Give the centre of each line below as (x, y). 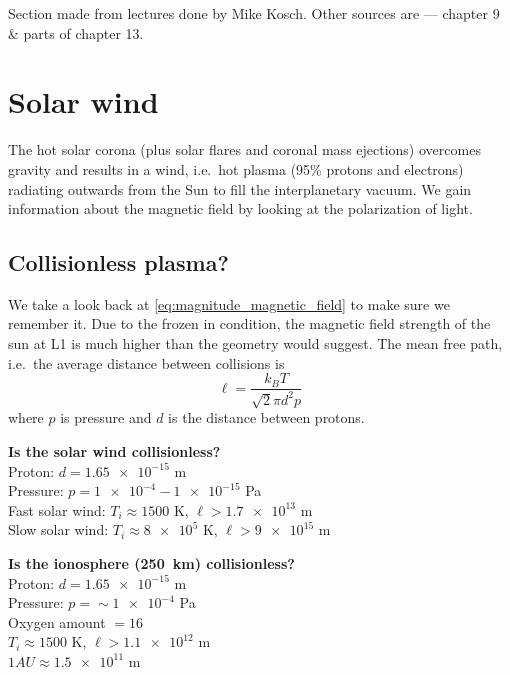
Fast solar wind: (57, 509)
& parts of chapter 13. (76, 32)
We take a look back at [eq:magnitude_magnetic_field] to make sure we (229, 303)
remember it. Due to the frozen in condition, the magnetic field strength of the (249, 323)
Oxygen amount (57, 621)
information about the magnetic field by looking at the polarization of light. (240, 208)
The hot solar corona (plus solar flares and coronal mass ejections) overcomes (244, 149)
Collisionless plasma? (118, 262)
